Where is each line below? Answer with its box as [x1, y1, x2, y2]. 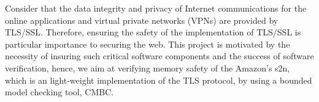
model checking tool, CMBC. [5, 86, 114, 98]
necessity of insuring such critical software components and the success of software [5, 49, 314, 62]
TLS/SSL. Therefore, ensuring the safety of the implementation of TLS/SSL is [5, 26, 301, 38]
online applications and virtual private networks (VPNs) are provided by [5, 13, 279, 26]
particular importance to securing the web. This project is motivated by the [5, 37, 290, 50]
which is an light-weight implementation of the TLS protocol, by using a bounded [5, 73, 312, 86]
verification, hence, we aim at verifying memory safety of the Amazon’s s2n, [5, 61, 290, 74]
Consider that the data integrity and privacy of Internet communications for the [5, 2, 307, 14]
